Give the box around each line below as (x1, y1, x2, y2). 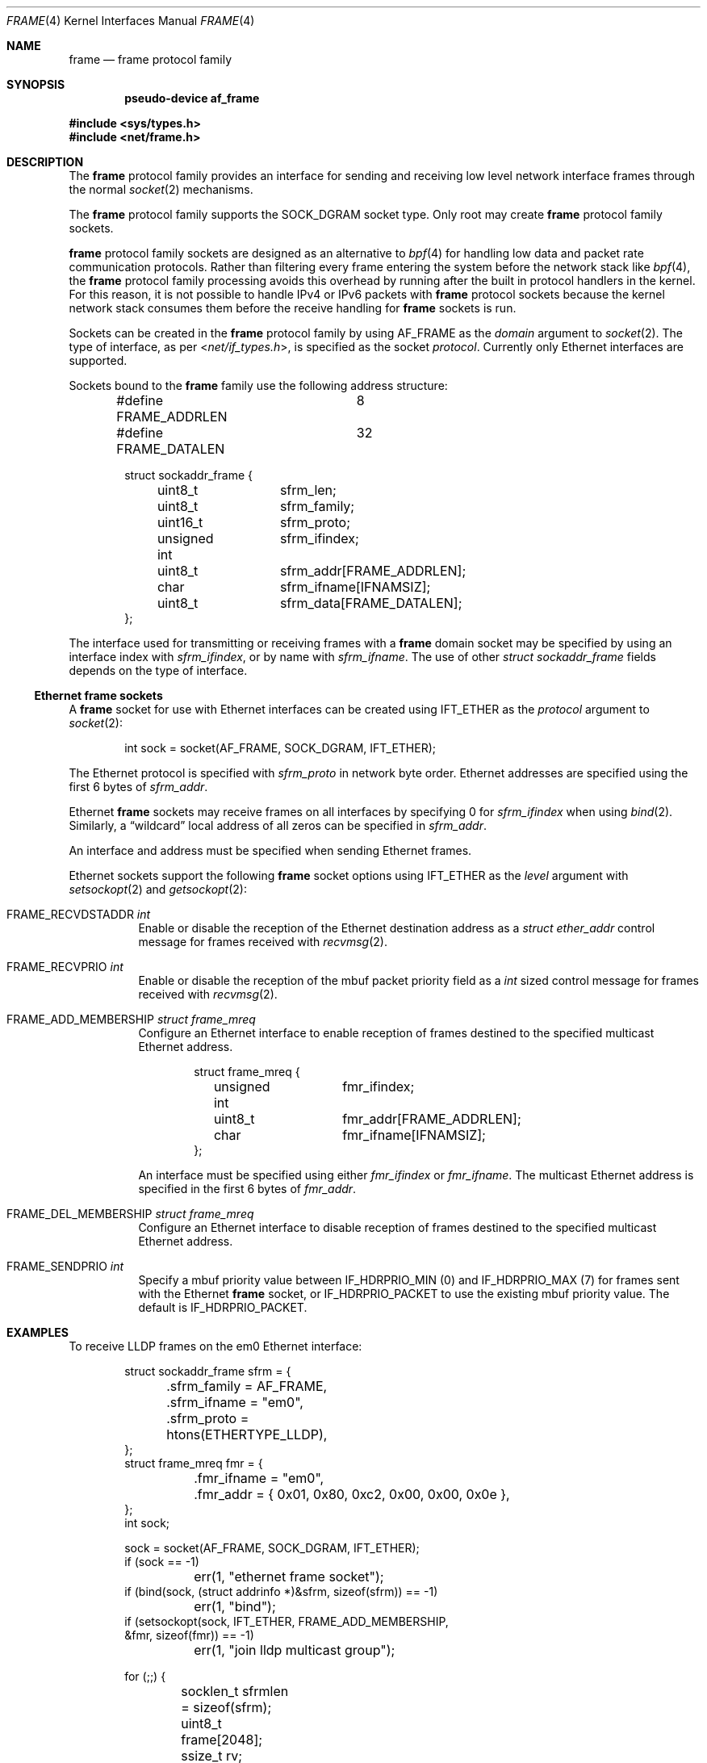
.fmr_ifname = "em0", (194, 1470, 324, 1486)
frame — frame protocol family (69, 52, 232, 66)
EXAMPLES (6, 1325, 69, 1339)
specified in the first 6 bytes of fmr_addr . (138, 1182, 357, 1196)
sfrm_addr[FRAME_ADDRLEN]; (279, 563, 466, 579)
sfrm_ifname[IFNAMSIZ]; (279, 579, 431, 595)
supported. (69, 354, 128, 367)
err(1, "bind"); (194, 1598, 276, 1614)
